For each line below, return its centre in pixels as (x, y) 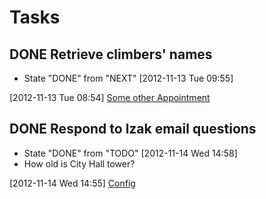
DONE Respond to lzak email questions (133, 129)
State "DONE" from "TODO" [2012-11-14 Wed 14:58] (130, 153)
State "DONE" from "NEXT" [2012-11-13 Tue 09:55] (128, 78)
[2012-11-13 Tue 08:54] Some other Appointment (110, 97)
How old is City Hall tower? (79, 163)
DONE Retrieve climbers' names (111, 54)
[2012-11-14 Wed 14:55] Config (72, 183)
